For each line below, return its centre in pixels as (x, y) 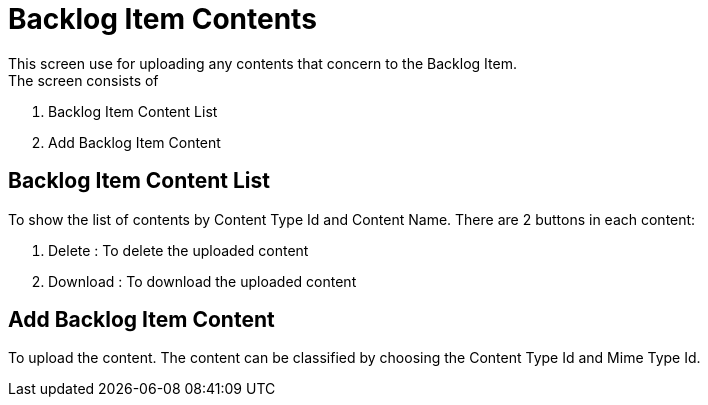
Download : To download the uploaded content (202, 281)
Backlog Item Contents (162, 19)
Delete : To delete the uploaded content (178, 250)
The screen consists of (83, 80)
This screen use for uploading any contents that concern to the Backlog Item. (262, 63)
